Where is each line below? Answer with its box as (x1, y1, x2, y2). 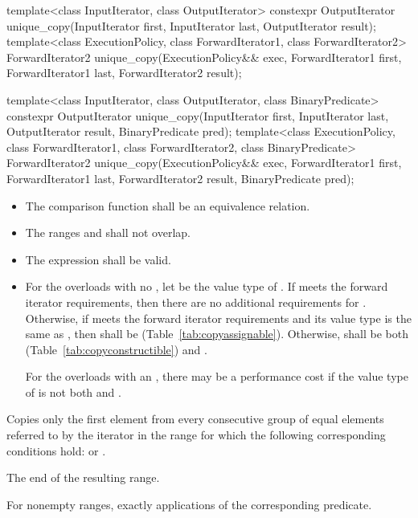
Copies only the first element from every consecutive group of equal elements (6, 410, 384, 427)
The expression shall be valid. (25, 251, 171, 267)
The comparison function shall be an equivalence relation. (25, 197, 310, 214)
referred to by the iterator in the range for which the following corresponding (6, 426, 386, 443)
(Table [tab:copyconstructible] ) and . (25, 341, 207, 357)
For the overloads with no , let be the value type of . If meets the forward (25, 278, 388, 295)
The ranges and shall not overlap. (25, 224, 191, 241)
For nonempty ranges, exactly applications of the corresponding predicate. (6, 496, 372, 512)
